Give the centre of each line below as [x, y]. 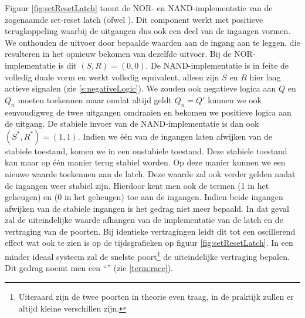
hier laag [265, 77]
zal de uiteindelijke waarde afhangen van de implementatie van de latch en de [144, 220]
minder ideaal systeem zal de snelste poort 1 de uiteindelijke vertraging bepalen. [147, 256]
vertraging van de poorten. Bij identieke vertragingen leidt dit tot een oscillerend [150, 231]
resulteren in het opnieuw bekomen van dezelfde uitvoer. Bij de [118, 54]
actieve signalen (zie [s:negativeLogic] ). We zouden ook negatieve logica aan [140, 88]
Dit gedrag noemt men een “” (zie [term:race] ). [89, 268]
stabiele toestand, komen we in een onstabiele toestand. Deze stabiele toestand [146, 150]
